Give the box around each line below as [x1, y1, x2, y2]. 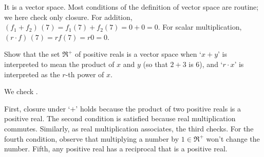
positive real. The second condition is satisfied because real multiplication [4, 113, 236, 124]
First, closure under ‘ [4, 103, 70, 114]
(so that [143, 58, 168, 69]
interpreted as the [4, 69, 60, 79]
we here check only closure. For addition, [4, 11, 133, 22]
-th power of [65, 69, 104, 79]
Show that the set [4, 49, 60, 59]
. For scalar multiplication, [158, 21, 242, 32]
